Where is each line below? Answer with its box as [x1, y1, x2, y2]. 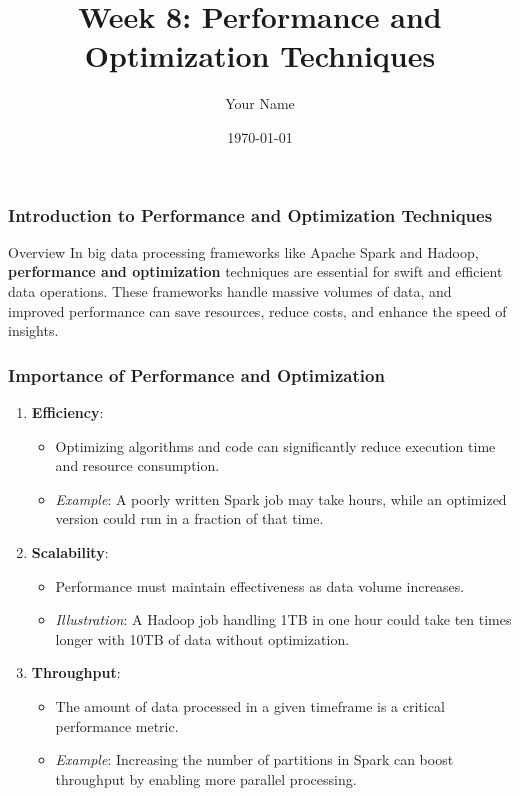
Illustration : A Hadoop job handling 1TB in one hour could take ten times [55, 609, 512, 630]
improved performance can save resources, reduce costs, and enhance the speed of [8, 300, 507, 321]
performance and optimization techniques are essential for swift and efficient [8, 261, 503, 282]
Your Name [225, 93, 295, 114]
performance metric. [55, 715, 179, 736]
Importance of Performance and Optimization [8, 362, 385, 387]
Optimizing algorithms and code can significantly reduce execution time [55, 435, 496, 456]
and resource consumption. [55, 455, 220, 476]
